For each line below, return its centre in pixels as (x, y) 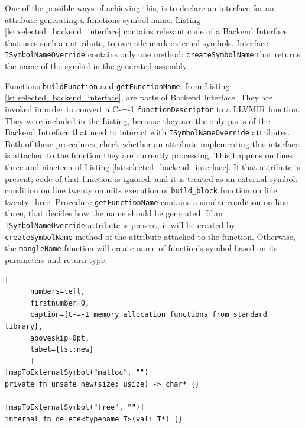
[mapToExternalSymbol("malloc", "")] (79, 373)
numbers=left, (58, 292)
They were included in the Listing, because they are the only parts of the (137, 120)
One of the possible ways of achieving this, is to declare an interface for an (139, 8)
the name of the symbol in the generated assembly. (97, 66)
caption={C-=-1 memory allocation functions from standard (148, 315)
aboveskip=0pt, (60, 338)
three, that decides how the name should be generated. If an (114, 213)
